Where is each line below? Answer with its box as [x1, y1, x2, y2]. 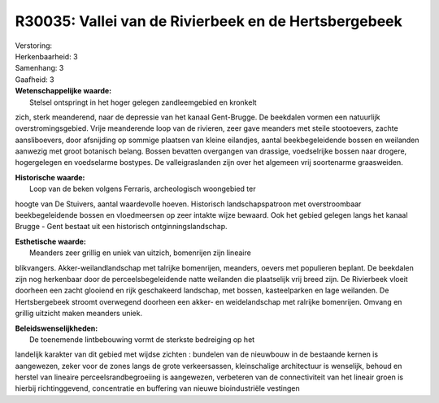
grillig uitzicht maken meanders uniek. [15, 309, 142, 318]
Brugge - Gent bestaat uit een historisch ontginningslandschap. [15, 222, 228, 232]
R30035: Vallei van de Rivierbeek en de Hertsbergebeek [15, 12, 402, 30]
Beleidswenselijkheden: [15, 323, 98, 333]
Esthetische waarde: [15, 236, 87, 246]
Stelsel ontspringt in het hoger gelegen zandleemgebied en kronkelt [29, 97, 257, 107]
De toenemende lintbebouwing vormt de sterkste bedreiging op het [29, 334, 255, 344]
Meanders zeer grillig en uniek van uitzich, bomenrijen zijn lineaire [29, 248, 251, 258]
